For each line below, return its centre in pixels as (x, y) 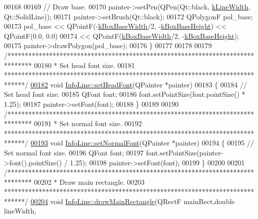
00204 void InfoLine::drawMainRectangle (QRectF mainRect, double (133, 201)
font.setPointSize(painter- (185, 152)
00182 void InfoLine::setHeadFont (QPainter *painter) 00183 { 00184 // (139, 84)
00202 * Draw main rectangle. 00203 (89, 182)
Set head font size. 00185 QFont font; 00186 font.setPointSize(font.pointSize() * (125, 94)
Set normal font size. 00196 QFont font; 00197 (74, 152)
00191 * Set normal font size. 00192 (88, 123)
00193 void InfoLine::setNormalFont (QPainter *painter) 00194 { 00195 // (142, 143)
